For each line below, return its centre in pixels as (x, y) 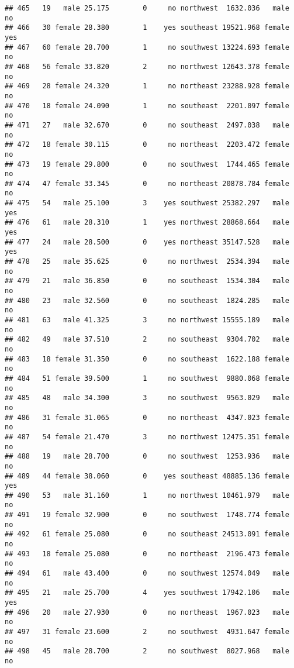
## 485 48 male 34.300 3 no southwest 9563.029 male (147, 398)
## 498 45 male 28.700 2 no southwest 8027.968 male (147, 651)
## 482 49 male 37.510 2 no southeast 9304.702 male (147, 340)
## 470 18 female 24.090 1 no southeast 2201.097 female (147, 106)
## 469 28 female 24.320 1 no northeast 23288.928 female (147, 86)
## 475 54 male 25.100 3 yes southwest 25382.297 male (147, 203)
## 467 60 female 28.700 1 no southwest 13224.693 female (147, 47)
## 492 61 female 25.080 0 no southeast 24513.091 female (147, 534)
